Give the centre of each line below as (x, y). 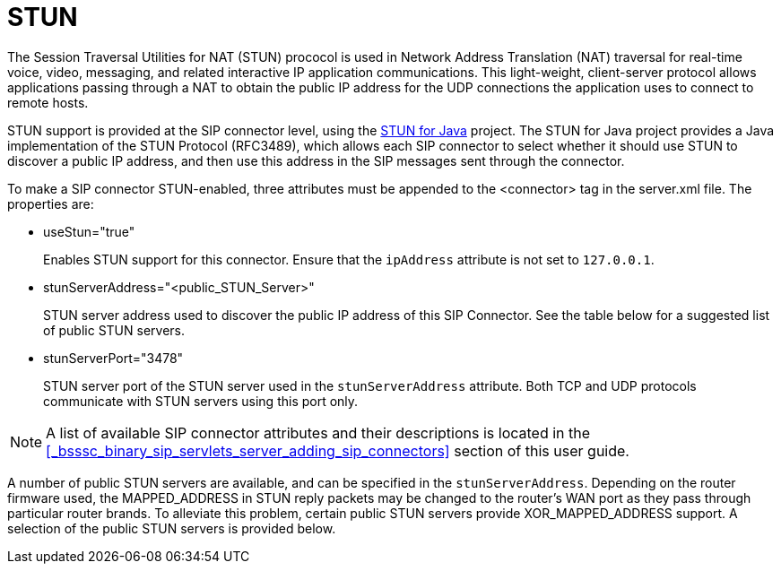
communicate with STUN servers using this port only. (201, 401)
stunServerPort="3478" (113, 358)
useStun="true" (89, 231)
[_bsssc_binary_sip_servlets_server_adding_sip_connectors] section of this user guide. (338, 450)
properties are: (51, 203)
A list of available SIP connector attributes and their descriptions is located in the (318, 433)
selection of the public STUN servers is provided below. (172, 528)
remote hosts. (48, 102)
